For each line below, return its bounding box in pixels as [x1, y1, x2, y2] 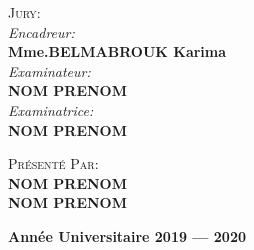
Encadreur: [8, 21, 75, 42]
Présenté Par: [8, 153, 99, 174]
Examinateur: [8, 60, 91, 81]
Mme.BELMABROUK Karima [8, 41, 227, 62]
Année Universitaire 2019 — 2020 [8, 225, 247, 246]
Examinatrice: [8, 99, 94, 120]
